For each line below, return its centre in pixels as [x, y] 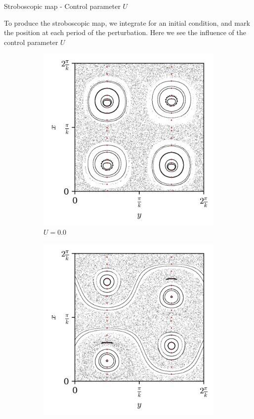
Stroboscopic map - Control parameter [62, 6]
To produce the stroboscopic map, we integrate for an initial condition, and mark [127, 22]
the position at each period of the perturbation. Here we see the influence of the [125, 32]
